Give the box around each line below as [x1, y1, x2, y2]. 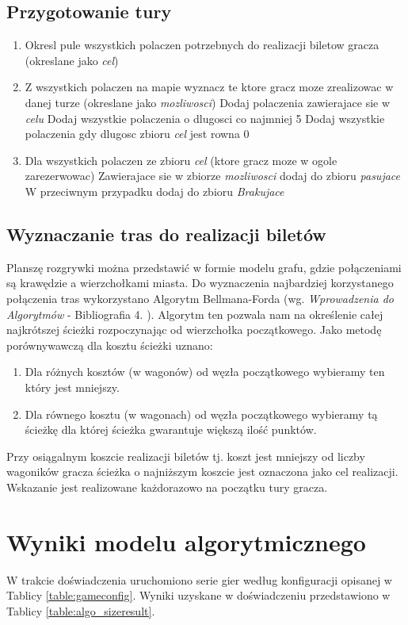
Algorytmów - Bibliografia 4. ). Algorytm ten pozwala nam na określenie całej [6, 305, 383, 322]
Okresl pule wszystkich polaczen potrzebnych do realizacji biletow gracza [25, 36, 379, 53]
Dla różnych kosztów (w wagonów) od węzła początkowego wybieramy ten [25, 363, 385, 380]
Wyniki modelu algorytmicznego [6, 525, 366, 558]
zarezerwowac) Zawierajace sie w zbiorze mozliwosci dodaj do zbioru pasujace [25, 167, 401, 184]
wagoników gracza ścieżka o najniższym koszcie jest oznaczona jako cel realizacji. [6, 463, 398, 480]
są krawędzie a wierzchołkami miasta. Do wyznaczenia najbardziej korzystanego [6, 274, 394, 291]
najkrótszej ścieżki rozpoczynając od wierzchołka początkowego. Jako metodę [6, 321, 382, 338]
